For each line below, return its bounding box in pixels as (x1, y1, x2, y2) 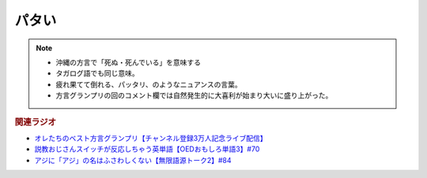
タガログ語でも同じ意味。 (55, 69, 139, 78)
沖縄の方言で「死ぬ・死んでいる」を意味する (55, 57, 202, 67)
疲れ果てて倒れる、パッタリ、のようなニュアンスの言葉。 (55, 80, 243, 89)
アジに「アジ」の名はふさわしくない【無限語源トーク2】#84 (34, 155, 232, 165)
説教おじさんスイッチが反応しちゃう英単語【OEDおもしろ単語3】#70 (34, 144, 260, 154)
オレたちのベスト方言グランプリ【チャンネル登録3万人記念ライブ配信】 (34, 133, 268, 143)
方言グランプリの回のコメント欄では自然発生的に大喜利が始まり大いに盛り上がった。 (55, 91, 333, 100)
